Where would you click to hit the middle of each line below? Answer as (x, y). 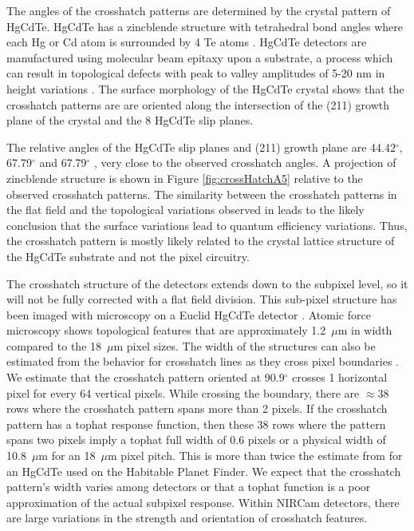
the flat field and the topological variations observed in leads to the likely (185, 210)
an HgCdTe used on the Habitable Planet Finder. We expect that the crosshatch (204, 471)
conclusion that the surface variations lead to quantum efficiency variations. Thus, (207, 225)
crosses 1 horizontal (340, 377)
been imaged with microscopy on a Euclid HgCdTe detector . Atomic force (189, 314)
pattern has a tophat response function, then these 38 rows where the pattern (196, 424)
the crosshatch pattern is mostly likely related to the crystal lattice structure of (201, 241)
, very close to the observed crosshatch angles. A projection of (245, 162)
